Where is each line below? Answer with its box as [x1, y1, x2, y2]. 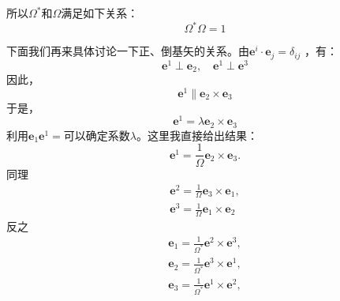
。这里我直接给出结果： [136, 126, 258, 143]
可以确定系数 [63, 126, 130, 143]
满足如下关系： [61, 5, 139, 21]
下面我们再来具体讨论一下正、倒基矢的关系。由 [6, 43, 249, 59]
